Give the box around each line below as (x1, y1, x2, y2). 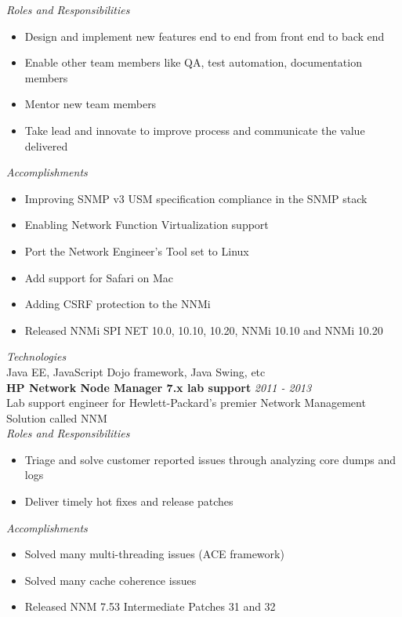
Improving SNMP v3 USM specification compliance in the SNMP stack (24, 190, 368, 206)
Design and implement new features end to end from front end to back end (24, 27, 385, 44)
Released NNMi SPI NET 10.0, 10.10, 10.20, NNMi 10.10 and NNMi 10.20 (24, 321, 383, 338)
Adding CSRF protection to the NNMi (24, 296, 211, 312)
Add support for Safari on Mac (24, 269, 174, 285)
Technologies (6, 348, 67, 365)
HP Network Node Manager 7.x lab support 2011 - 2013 (6, 379, 312, 395)
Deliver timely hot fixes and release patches (24, 493, 234, 510)
